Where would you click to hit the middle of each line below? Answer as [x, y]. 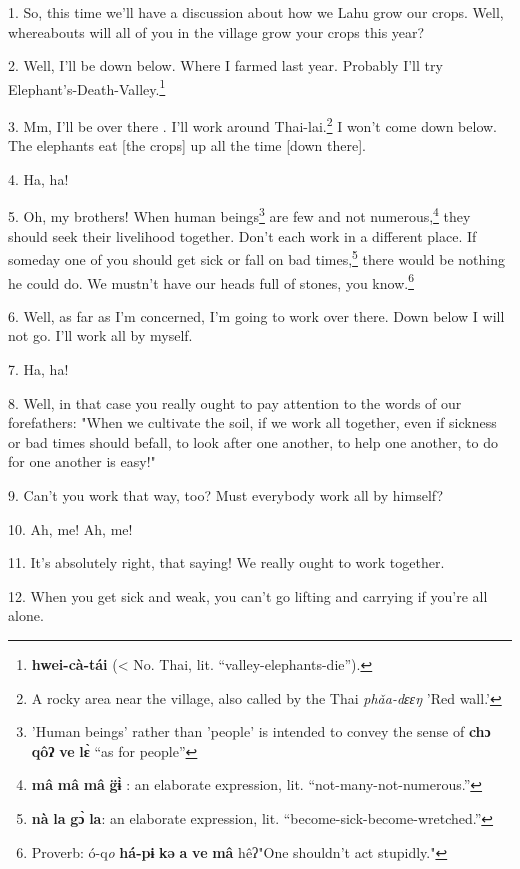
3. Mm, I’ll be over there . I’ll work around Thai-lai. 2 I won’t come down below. [252, 124]
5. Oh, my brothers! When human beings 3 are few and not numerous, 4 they [239, 215]
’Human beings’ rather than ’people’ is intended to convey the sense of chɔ [261, 731]
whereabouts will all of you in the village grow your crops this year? [216, 31]
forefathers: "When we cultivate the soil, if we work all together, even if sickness [252, 422]
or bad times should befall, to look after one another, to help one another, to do [253, 441]
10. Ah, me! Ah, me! [70, 528]
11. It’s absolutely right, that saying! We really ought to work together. [226, 562]
